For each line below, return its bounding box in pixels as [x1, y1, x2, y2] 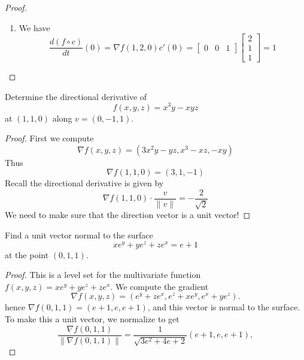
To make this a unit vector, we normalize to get [5, 313, 180, 325]
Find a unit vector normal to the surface [5, 228, 153, 241]
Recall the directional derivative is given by [5, 177, 164, 189]
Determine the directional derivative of [5, 90, 147, 102]
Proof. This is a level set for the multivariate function [5, 268, 201, 281]
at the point [5, 248, 49, 261]
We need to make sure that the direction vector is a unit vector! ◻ [5, 208, 251, 221]
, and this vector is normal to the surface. [147, 301, 300, 313]
